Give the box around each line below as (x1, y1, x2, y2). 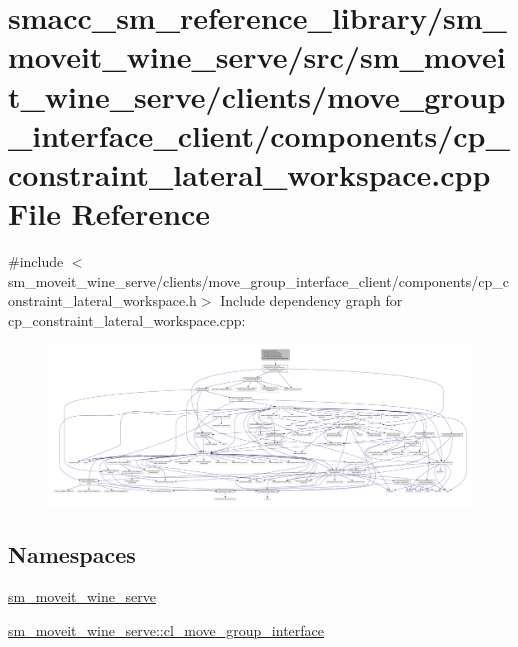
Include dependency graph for (220, 290, 403, 311)
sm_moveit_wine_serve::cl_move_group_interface (8, 619, 325, 640)
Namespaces (8, 539, 136, 570)
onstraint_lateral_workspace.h (8, 290, 197, 311)
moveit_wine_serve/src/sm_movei (8, 36, 506, 77)
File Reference (8, 193, 211, 234)
